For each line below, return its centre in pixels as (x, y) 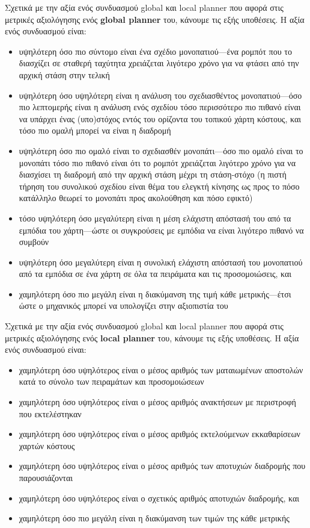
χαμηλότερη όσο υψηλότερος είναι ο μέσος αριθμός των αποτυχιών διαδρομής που (162, 466)
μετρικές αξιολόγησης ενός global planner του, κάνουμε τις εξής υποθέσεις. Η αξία (155, 19)
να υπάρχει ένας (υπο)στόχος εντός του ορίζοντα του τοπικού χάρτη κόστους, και (160, 118)
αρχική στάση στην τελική (64, 74)
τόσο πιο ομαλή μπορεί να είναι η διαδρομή (95, 130)
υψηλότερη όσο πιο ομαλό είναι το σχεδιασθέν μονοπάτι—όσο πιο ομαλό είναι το (161, 150)
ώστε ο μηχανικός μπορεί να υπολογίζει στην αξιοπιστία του (123, 306)
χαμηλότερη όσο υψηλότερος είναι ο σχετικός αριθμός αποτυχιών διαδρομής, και (159, 498)
